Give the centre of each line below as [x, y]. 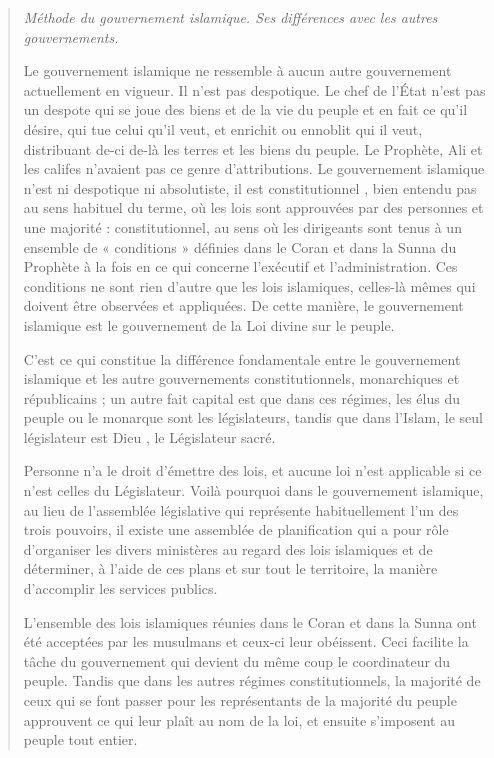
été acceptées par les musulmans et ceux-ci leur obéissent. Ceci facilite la [246, 641]
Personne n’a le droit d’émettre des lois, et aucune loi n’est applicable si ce [252, 470]
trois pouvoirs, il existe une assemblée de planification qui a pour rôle [236, 529]
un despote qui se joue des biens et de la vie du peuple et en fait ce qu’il [245, 109]
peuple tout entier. [80, 739]
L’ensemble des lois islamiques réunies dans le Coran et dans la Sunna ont [250, 621]
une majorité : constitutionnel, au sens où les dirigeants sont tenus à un [242, 226]
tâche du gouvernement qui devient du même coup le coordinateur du [237, 660]
